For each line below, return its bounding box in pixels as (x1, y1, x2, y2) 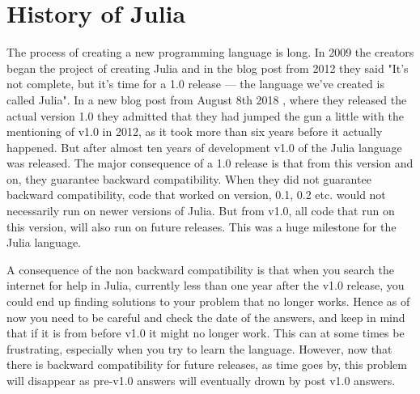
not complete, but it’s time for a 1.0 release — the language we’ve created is (6, 75, 384, 92)
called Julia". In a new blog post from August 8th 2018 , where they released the (6, 91, 407, 108)
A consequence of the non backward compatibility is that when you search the (6, 261, 395, 277)
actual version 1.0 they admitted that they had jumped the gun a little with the (6, 107, 404, 124)
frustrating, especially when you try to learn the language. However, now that (6, 340, 392, 357)
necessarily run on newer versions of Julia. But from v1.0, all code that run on (6, 202, 395, 219)
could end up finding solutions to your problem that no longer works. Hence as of (6, 293, 410, 310)
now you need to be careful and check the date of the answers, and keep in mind (6, 308, 405, 325)
